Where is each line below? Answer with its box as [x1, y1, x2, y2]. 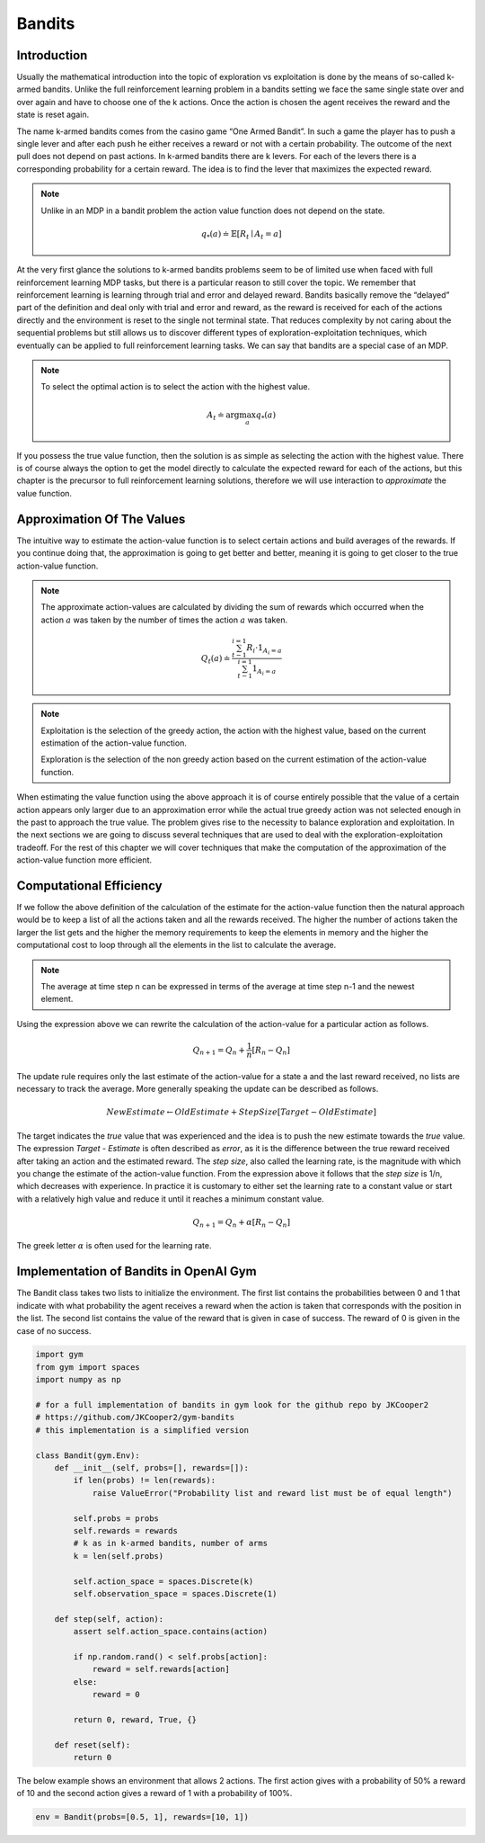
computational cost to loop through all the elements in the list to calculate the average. [16, 940, 337, 951]
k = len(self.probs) [73, 1551, 164, 1561]
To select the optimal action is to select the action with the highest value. [40, 381, 310, 392]
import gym [35, 1349, 84, 1360]
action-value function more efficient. [16, 854, 153, 865]
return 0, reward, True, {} [73, 1714, 198, 1724]
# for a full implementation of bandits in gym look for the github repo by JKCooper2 [35, 1400, 429, 1410]
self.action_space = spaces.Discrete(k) [73, 1576, 254, 1587]
